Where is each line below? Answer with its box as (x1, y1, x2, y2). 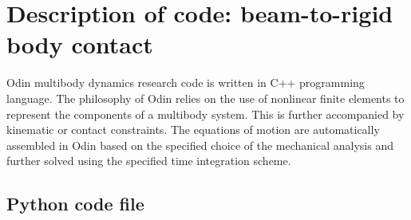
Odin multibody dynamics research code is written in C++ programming (6, 74, 365, 91)
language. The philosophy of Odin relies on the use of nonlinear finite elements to (6, 89, 405, 106)
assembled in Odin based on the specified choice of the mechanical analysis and (6, 136, 393, 153)
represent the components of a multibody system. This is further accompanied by (6, 105, 405, 122)
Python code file (6, 191, 144, 216)
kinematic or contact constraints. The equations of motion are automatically (6, 121, 380, 138)
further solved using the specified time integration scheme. (6, 152, 291, 169)
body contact (6, 28, 153, 61)
